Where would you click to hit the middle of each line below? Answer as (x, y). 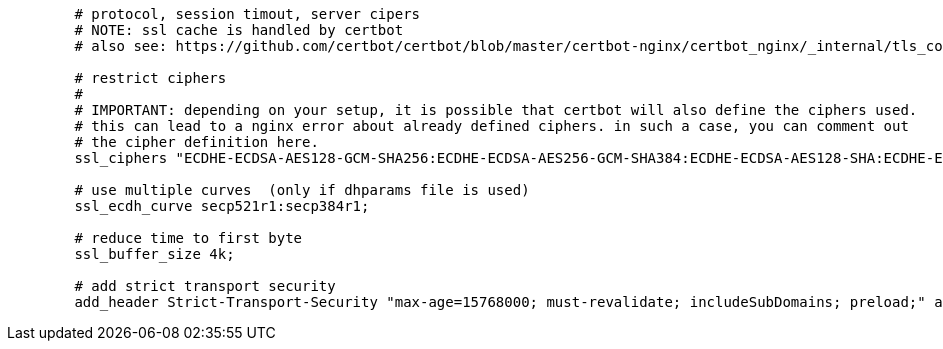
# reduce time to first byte (188, 238)
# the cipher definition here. (196, 142)
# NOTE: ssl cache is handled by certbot (239, 30)
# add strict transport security (205, 286)
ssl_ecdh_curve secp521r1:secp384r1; (222, 206)
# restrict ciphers (150, 78)
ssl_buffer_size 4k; (154, 254)
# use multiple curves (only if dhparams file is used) (302, 190)
